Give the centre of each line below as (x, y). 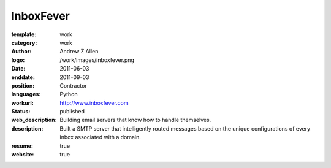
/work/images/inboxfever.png (97, 60)
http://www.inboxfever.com (94, 103)
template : (24, 34)
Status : (21, 112)
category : (24, 42)
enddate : (23, 77)
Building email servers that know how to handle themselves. (135, 120)
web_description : (34, 120)
